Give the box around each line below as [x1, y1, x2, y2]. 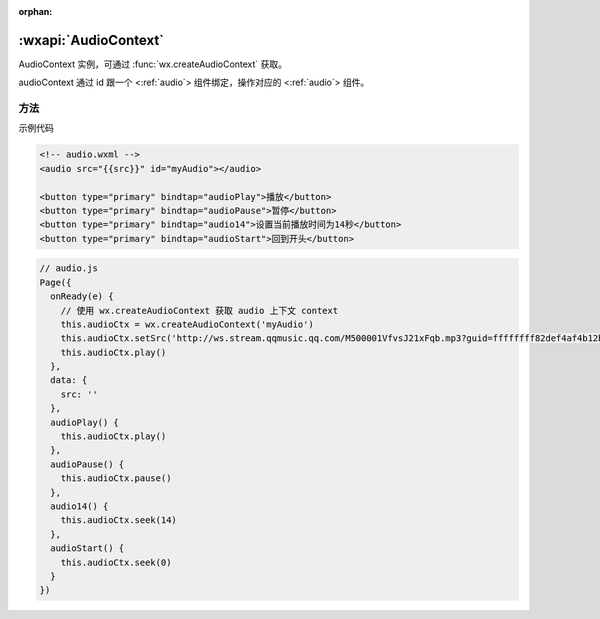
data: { [50, 375, 88, 386]
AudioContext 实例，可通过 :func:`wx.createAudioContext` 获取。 [18, 58, 288, 70]
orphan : [18, 6, 53, 17]
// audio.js [39, 263, 99, 274]
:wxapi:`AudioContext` [18, 31, 165, 49]
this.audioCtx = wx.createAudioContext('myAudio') [60, 318, 314, 330]
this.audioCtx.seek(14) [60, 515, 177, 526]
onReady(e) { [50, 291, 114, 302]
